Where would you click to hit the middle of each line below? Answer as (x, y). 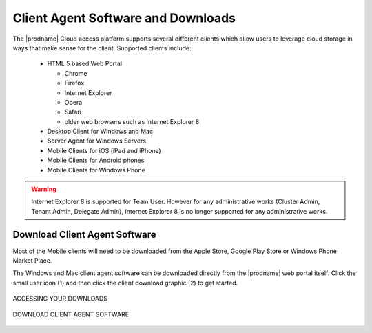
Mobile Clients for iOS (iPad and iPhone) (104, 150)
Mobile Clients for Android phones (96, 160)
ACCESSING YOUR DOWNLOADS (60, 299)
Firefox (74, 83)
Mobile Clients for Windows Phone (96, 170)
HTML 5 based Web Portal (85, 64)
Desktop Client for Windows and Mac (100, 132)
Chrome (76, 73)
